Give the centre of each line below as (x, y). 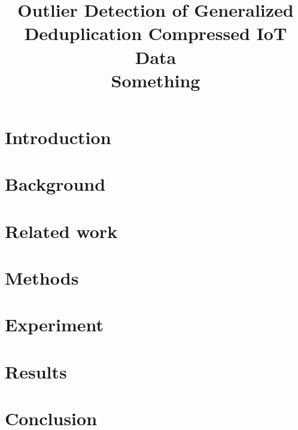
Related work (61, 231)
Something (156, 80)
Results (36, 371)
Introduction (58, 137)
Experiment (54, 324)
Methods (42, 278)
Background (55, 184)
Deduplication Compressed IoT (156, 33)
